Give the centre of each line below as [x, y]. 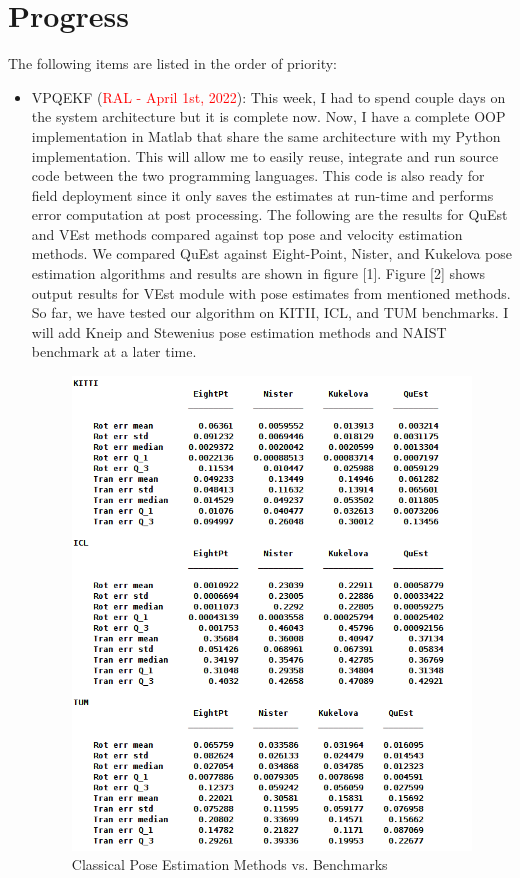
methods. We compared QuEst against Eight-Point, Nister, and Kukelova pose [271, 253]
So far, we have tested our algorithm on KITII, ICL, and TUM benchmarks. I [270, 312]
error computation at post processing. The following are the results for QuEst [269, 214]
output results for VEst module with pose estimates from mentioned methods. [271, 292]
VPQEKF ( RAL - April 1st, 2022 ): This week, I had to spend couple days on [268, 96]
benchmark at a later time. [114, 351]
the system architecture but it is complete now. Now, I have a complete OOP [268, 116]
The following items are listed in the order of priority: [172, 63]
